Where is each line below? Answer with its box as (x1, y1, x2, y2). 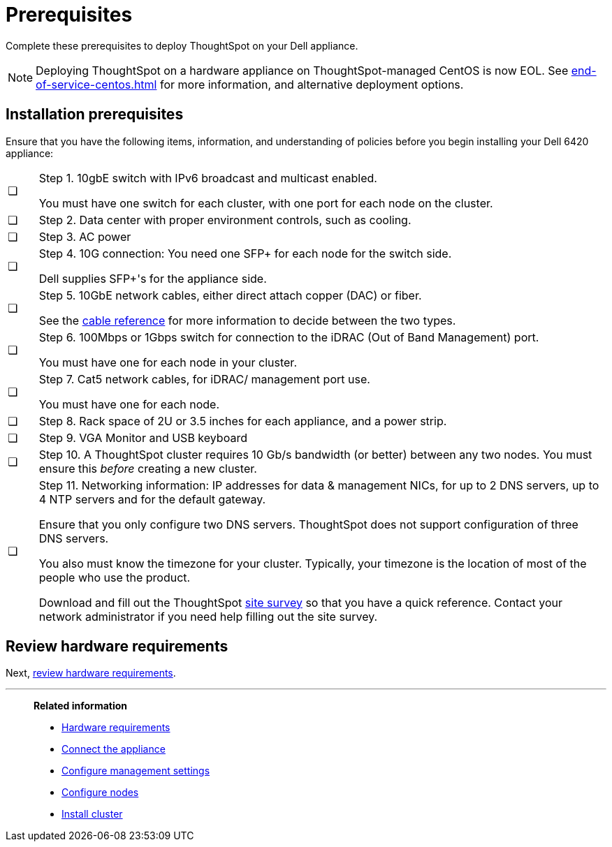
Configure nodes (61, 786, 139, 799)
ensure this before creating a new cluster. (38, 461, 257, 476)
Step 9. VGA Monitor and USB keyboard (38, 430, 247, 445)
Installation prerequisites (6, 105, 184, 124)
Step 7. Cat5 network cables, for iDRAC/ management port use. (38, 371, 370, 386)
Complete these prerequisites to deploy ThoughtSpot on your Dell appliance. (6, 39, 358, 52)
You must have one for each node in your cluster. (38, 355, 297, 369)
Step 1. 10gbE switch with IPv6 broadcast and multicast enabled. (38, 170, 377, 185)
